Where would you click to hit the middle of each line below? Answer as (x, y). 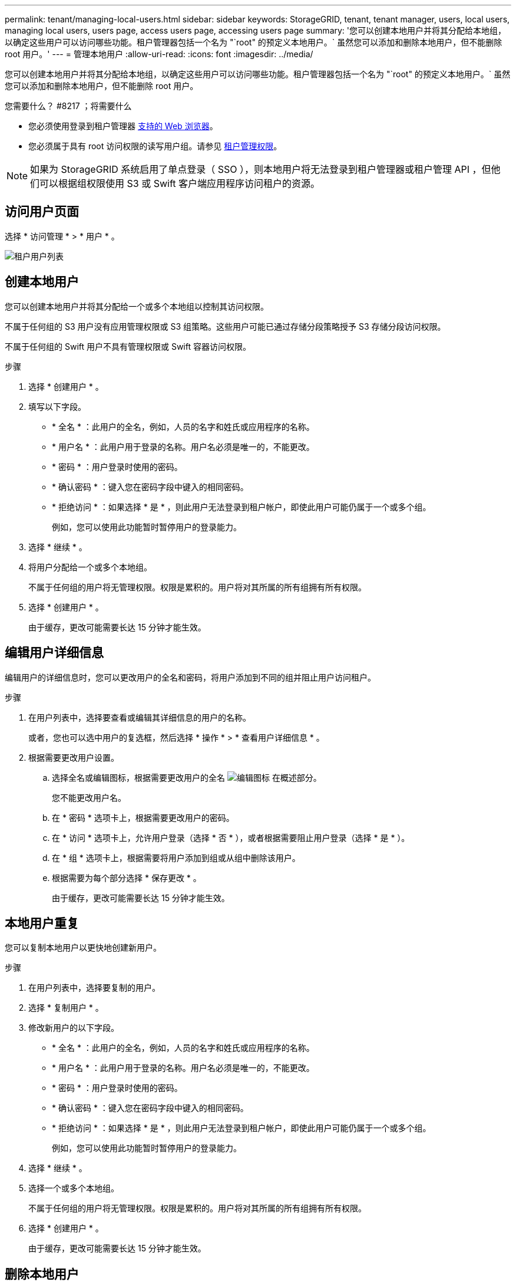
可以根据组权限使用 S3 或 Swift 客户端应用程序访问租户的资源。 (180, 183)
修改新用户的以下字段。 (74, 1028)
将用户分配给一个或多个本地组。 (90, 567)
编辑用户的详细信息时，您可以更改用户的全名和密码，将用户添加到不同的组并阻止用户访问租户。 (190, 677)
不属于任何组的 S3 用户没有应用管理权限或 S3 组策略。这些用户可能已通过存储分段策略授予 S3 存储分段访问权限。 (225, 326)
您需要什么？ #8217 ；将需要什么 (68, 106)
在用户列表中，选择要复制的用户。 (94, 988)
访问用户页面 (42, 212)
